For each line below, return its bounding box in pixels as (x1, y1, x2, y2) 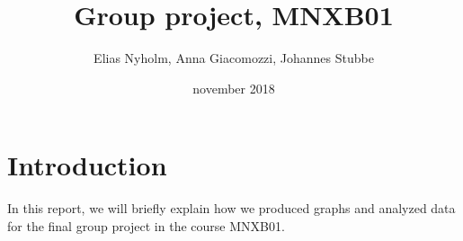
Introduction (7, 147, 167, 183)
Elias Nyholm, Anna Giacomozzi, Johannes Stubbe (93, 49, 374, 67)
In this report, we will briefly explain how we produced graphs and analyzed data (7, 199, 456, 218)
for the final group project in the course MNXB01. (7, 216, 285, 235)
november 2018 (192, 78, 275, 97)
